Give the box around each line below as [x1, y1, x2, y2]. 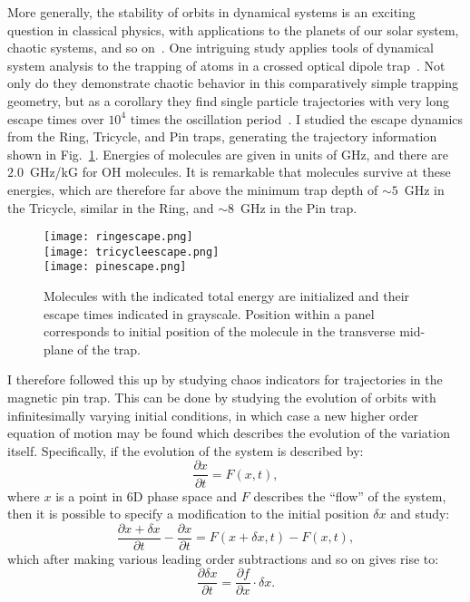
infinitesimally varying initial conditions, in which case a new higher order [7, 405, 419, 424]
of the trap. [77, 339, 142, 358]
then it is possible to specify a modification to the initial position [7, 504, 369, 523]
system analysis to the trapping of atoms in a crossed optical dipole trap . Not [7, 55, 446, 74]
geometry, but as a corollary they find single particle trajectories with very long [7, 91, 450, 110]
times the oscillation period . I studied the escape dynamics [130, 109, 464, 128]
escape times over [7, 109, 104, 128]
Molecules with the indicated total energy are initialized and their [44, 286, 410, 306]
